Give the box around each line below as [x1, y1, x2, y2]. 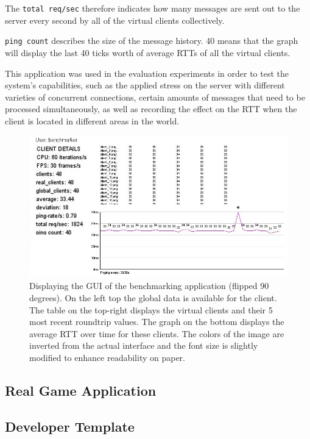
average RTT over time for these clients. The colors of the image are [29, 327, 284, 340]
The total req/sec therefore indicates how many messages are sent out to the [5, 2, 300, 14]
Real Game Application [5, 380, 157, 399]
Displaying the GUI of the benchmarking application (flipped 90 [29, 279, 269, 292]
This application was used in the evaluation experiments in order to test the [5, 66, 289, 79]
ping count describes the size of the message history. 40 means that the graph [5, 34, 298, 47]
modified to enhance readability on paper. [29, 351, 186, 363]
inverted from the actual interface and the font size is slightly [29, 339, 258, 352]
